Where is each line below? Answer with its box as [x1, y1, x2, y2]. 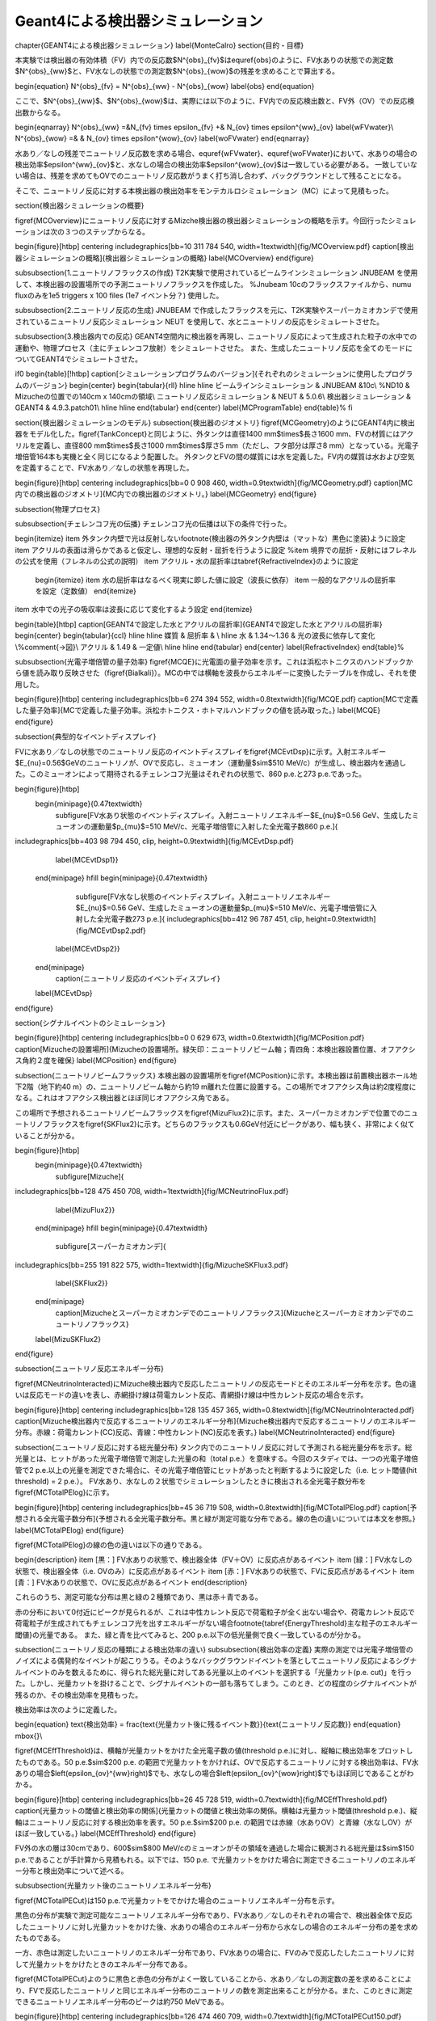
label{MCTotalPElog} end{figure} [15, 1525, 124, 1535]
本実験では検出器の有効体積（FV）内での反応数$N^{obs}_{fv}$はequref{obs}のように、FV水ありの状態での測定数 [15, 55, 394, 65]
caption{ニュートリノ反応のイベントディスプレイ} [55, 973, 221, 983]
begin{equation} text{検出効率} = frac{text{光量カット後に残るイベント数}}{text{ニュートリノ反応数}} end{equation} [15, 1719, 401, 1729]
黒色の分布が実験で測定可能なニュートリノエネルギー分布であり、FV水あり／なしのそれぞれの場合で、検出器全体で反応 [15, 1910, 413, 1920]
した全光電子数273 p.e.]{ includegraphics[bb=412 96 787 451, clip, [82, 914, 304, 924]
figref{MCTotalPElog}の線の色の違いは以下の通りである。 [15, 1540, 207, 1550]
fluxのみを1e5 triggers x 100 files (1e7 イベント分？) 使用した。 [15, 290, 224, 300]
